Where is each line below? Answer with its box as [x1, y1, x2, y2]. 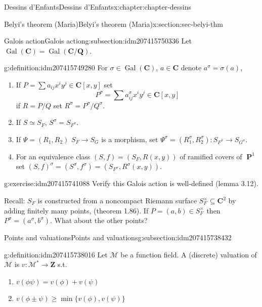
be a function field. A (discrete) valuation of [120, 249, 257, 259]
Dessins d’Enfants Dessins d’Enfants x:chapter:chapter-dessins [4, 2, 192, 12]
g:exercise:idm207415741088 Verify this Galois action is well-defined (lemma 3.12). [4, 178, 258, 189]
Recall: [4, 195, 25, 206]
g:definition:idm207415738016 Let [4, 249, 108, 259]
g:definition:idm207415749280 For [4, 62, 108, 73]
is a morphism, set [101, 134, 158, 144]
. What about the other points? [50, 215, 148, 226]
